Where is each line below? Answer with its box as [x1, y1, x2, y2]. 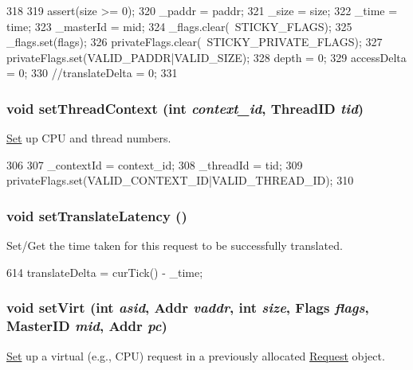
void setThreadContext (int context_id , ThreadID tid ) [6, 98, 364, 118]
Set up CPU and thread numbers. [6, 130, 171, 146]
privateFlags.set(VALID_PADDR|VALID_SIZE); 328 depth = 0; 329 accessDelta [6, 49, 407, 65]
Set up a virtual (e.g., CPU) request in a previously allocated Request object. [6, 347, 385, 364]
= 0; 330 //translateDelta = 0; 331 [6, 64, 178, 81]
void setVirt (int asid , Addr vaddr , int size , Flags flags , [6, 298, 369, 317]
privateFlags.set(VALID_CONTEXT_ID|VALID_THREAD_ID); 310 [6, 172, 354, 189]
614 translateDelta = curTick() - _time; [6, 263, 203, 280]
